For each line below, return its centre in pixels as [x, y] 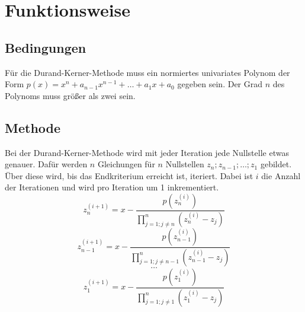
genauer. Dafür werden [46, 164]
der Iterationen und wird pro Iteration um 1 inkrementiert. [112, 187]
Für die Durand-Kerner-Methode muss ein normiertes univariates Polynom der [147, 72]
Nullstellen [185, 164]
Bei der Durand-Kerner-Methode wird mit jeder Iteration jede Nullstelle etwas [147, 152]
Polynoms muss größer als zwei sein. [70, 95]
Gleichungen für [126, 164]
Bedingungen [46, 47]
